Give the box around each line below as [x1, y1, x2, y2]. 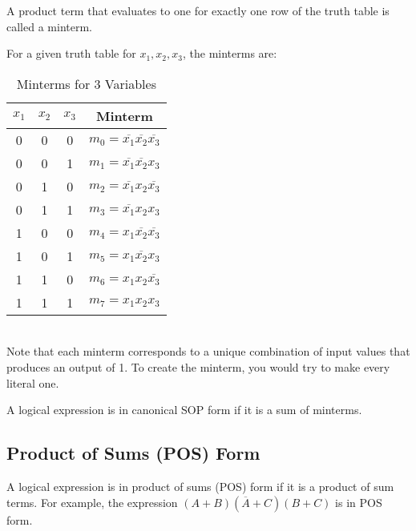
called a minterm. [6, 18, 92, 34]
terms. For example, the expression [6, 493, 178, 510]
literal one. [6, 374, 59, 391]
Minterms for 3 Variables [16, 74, 156, 93]
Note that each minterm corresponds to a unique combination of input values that [6, 343, 410, 360]
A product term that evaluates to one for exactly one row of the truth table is [6, 2, 390, 18]
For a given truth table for [6, 45, 136, 62]
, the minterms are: [182, 45, 277, 62]
